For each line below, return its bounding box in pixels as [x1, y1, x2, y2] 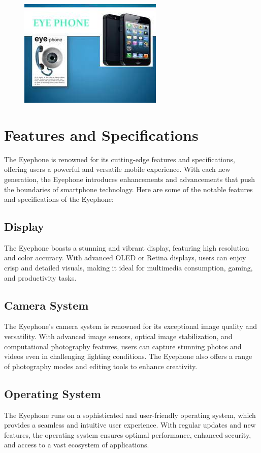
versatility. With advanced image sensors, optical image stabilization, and [4, 331, 233, 342]
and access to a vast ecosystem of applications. [4, 439, 149, 450]
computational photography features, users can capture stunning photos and [4, 341, 242, 351]
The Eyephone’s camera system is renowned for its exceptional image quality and [4, 321, 257, 331]
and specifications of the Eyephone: [4, 194, 114, 204]
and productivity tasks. [4, 272, 77, 283]
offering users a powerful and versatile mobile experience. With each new [4, 164, 231, 174]
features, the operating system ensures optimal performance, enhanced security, [4, 429, 251, 440]
